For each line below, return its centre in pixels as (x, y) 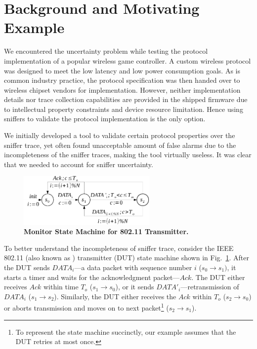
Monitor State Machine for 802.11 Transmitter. (106, 231)
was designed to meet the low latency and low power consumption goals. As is (122, 70)
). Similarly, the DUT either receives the (115, 296)
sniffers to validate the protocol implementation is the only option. (105, 119)
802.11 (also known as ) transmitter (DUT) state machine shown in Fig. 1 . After (127, 258)
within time (61, 287)
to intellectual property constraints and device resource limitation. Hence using (124, 109)
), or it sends (135, 287)
